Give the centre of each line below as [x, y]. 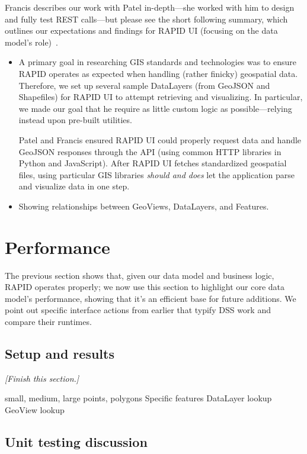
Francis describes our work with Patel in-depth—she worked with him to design [150, 7]
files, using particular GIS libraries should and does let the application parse [156, 174]
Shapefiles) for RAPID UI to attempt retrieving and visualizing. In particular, [161, 97]
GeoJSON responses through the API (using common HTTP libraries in [150, 151]
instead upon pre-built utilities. [75, 120]
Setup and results [60, 353]
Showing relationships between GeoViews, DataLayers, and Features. [144, 206]
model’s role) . [31, 42]
